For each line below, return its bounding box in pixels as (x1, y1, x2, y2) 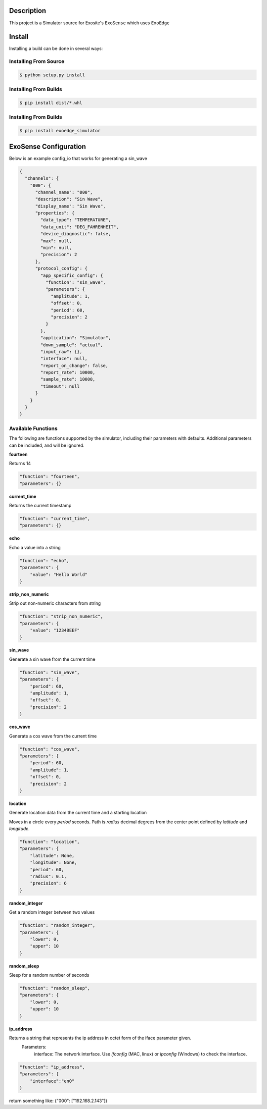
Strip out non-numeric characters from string (9, 600, 101, 606)
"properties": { (35, 211, 75, 216)
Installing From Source (9, 58, 65, 65)
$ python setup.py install (19, 72, 85, 78)
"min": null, (40, 245, 72, 251)
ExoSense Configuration (9, 142, 86, 151)
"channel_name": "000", (35, 189, 93, 195)
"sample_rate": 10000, (40, 376, 96, 382)
